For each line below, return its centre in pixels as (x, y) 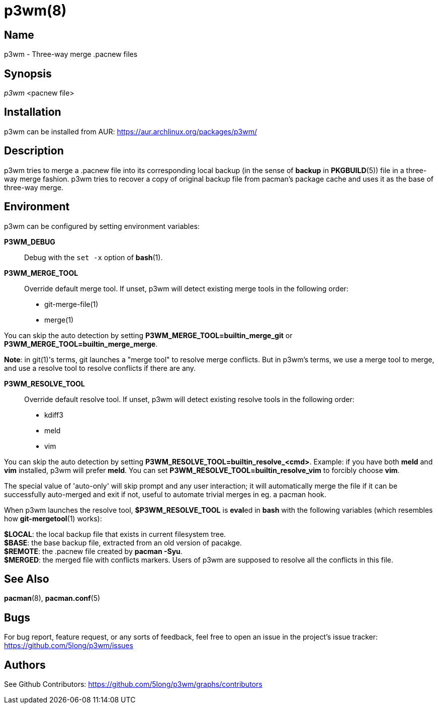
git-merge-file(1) (71, 304)
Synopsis (28, 73)
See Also (27, 579)
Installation (33, 112)
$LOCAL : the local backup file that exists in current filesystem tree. (115, 534)
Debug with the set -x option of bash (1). (94, 257)
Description (34, 151)
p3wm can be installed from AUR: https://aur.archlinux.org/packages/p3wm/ (130, 131)
